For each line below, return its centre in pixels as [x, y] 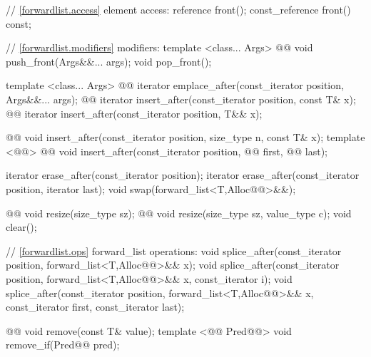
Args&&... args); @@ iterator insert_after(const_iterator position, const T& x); [181, 99]
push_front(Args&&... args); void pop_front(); [109, 61]
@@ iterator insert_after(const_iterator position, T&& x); [134, 113]
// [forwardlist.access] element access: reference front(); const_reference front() [178, 9]
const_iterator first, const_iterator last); [95, 307]
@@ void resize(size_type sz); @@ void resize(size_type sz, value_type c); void [179, 213]
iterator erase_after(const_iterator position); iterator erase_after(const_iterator [183, 175]
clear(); [21, 227]
